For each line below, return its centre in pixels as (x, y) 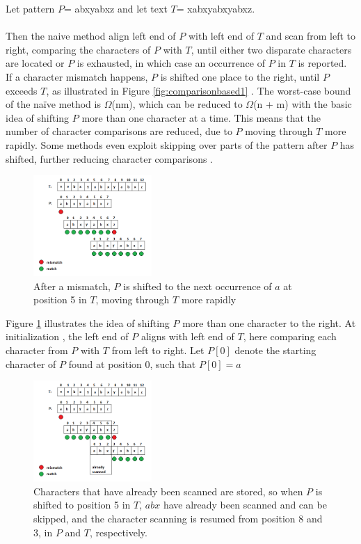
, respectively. (119, 532)
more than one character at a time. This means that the (201, 117)
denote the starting (275, 350)
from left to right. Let (158, 350)
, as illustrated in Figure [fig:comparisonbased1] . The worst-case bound (199, 90)
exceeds (22, 90)
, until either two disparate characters (271, 49)
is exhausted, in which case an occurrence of (171, 63)
